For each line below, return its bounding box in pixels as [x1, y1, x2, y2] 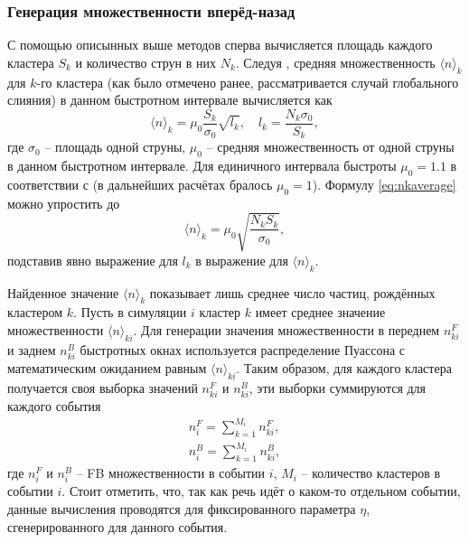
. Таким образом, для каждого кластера [236, 358, 452, 377]
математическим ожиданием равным [7, 358, 207, 377]
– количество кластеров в [301, 463, 441, 482]
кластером [7, 303, 63, 322]
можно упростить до [7, 193, 120, 212]
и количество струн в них [75, 52, 216, 71]
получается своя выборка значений [7, 378, 198, 397]
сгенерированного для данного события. [7, 517, 228, 536]
